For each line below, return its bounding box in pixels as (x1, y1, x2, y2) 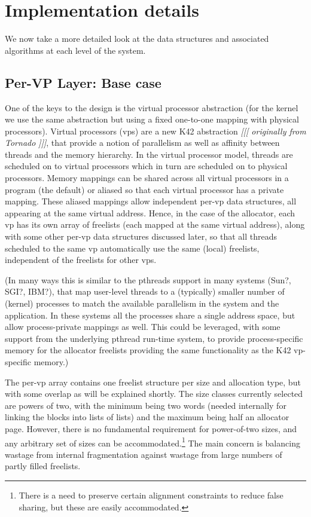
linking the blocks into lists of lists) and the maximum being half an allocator (5, 411, 289, 423)
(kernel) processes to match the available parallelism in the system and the (5, 297, 279, 310)
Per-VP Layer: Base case (5, 73, 161, 91)
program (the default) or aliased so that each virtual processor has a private (5, 183, 284, 195)
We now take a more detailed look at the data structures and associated (5, 32, 269, 45)
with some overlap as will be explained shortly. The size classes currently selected (5, 387, 303, 400)
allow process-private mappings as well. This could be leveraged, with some (5, 320, 280, 333)
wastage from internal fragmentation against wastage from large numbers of (5, 448, 282, 460)
